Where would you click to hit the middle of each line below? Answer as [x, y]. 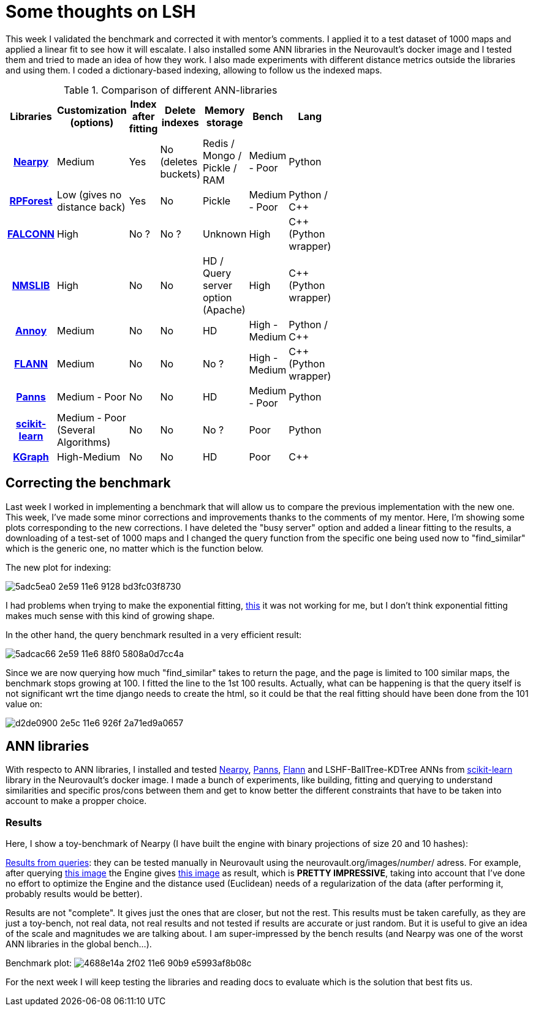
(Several [76, 430]
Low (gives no [89, 194]
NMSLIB [31, 285]
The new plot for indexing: [59, 567]
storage [225, 122]
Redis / [218, 143]
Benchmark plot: [39, 963]
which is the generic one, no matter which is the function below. [134, 548]
